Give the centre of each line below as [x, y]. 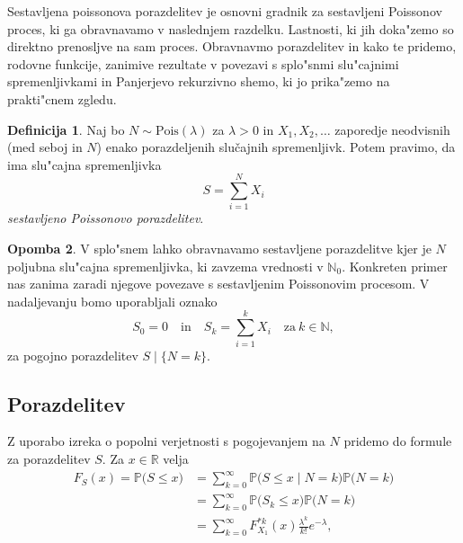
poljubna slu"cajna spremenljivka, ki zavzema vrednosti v [165, 266]
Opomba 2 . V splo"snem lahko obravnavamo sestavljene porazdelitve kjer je [219, 249]
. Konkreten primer [395, 266]
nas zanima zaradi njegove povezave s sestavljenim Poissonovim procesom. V [218, 284]
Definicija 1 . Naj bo [66, 129]
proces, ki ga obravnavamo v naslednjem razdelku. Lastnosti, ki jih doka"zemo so [231, 28]
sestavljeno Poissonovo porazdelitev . [106, 218]
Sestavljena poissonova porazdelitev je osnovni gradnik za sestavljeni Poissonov [225, 11]
